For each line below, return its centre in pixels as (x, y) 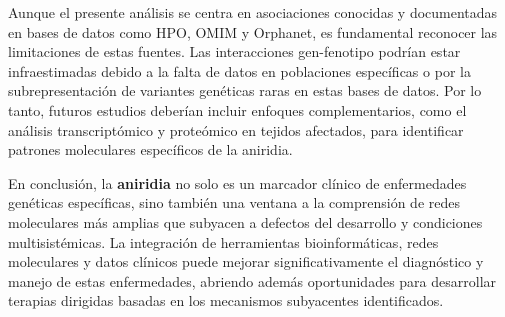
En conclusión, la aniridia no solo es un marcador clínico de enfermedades (237, 182)
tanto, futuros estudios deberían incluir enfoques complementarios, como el (237, 109)
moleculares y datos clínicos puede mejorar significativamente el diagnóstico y (246, 261)
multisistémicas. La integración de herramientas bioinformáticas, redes (223, 241)
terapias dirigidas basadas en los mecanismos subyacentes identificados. (226, 300)
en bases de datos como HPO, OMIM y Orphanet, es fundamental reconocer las (253, 31)
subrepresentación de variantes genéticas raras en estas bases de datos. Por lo (245, 90)
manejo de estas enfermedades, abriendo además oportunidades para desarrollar (252, 280)
